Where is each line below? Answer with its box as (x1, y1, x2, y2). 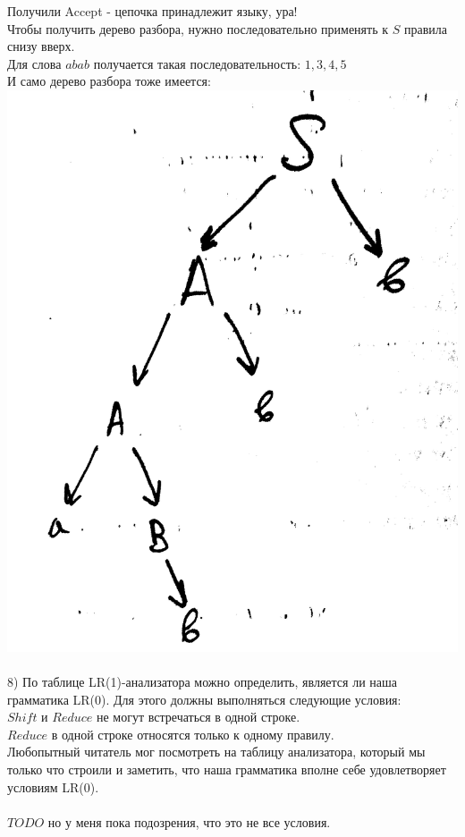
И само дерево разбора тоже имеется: (7, 72, 211, 90)
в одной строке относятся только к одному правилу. (51, 724, 334, 743)
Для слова (7, 54, 62, 72)
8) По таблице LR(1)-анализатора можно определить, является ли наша (7, 672, 398, 690)
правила (403, 19, 447, 38)
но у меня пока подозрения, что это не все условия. (47, 812, 331, 831)
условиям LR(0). (7, 777, 99, 796)
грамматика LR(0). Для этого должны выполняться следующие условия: (7, 689, 402, 708)
